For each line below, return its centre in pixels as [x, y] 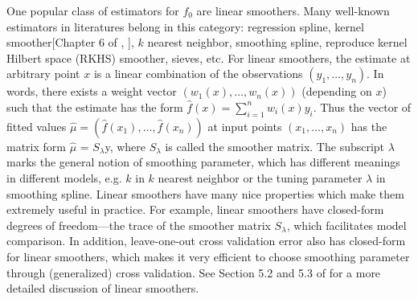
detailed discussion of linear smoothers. [103, 288]
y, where [125, 146]
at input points [245, 126]
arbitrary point [43, 74]
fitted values [37, 126]
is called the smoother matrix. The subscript [275, 146]
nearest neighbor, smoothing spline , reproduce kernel [277, 42]
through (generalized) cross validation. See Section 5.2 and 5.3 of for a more [194, 272]
